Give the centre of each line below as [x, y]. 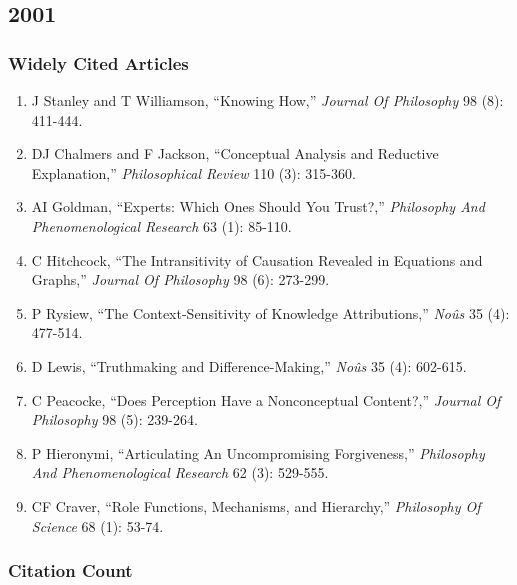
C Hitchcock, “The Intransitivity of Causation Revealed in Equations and [257, 259]
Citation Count [70, 570]
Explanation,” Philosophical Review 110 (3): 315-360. [193, 172]
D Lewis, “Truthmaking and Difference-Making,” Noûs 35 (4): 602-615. [249, 365]
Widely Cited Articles [98, 62]
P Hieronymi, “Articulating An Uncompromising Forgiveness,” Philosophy [258, 452]
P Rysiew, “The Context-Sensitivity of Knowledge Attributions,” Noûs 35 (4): [270, 312]
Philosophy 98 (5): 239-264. [114, 419]
